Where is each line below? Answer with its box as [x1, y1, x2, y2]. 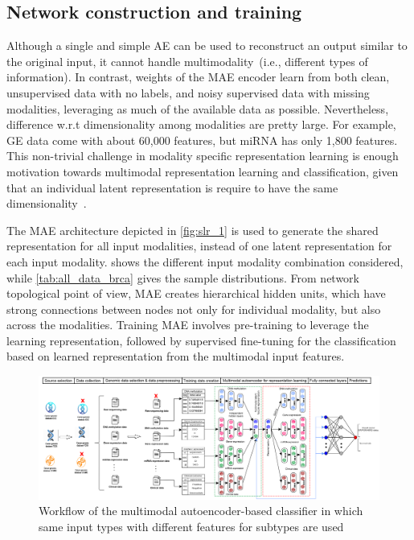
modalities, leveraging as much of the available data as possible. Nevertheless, [6, 100, 389, 117]
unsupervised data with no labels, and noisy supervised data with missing [6, 84, 370, 101]
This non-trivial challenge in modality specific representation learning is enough [6, 147, 399, 164]
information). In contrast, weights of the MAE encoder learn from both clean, [6, 68, 390, 85]
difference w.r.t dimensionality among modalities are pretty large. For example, [6, 116, 396, 133]
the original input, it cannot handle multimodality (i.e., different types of [6, 52, 368, 69]
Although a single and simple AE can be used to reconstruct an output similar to [6, 37, 408, 54]
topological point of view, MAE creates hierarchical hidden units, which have [6, 285, 386, 302]
